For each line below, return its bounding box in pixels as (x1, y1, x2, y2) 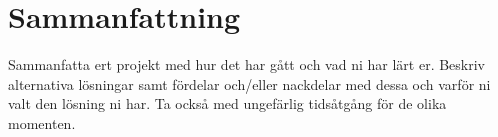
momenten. (8, 112, 76, 133)
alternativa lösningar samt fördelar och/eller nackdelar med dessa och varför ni (8, 73, 491, 94)
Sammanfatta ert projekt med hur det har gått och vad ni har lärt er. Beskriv (8, 54, 485, 75)
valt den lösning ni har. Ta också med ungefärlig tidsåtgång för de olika (8, 93, 447, 114)
